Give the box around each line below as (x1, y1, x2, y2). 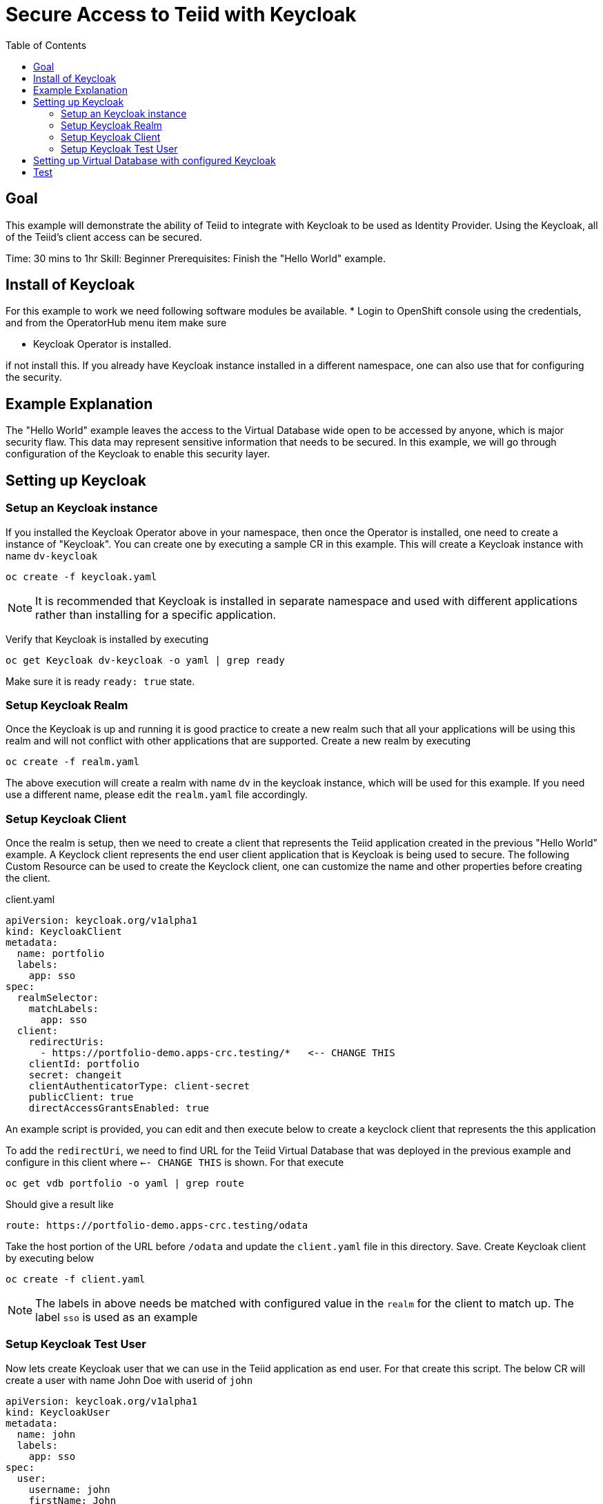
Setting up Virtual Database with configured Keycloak (33, 154, 276, 166)
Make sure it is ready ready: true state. (6, 675, 195, 687)
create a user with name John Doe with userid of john (6, 1374, 253, 1386)
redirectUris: (28, 1036, 105, 1047)
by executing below (6, 1252, 95, 1264)
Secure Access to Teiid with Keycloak (6, 3, 357, 26)
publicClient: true (28, 1091, 134, 1102)
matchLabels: (28, 1003, 99, 1014)
